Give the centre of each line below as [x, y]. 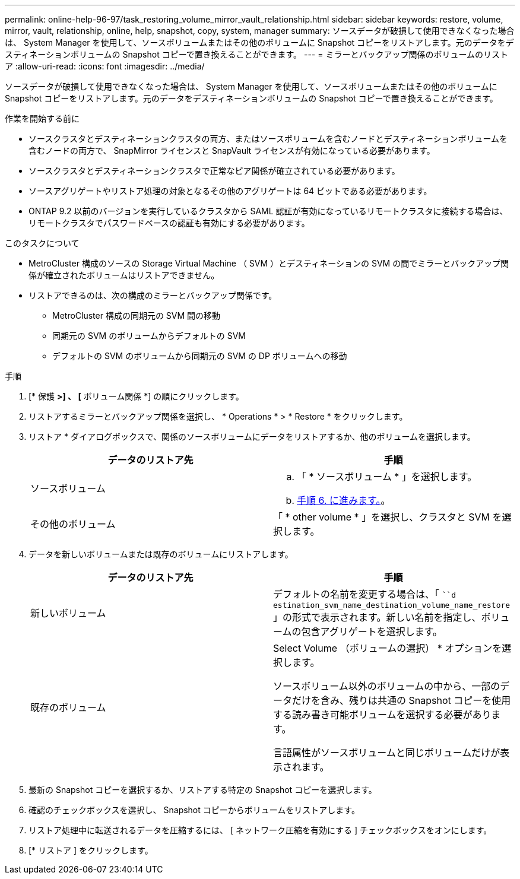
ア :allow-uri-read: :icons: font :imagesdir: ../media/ [105, 66]
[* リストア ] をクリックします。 [91, 850]
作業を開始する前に [42, 118]
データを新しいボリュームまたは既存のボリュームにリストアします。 [161, 554]
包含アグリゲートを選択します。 [372, 632]
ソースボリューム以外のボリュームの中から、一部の [387, 686]
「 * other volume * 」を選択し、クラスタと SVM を [388, 517]
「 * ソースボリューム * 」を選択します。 [387, 477]
